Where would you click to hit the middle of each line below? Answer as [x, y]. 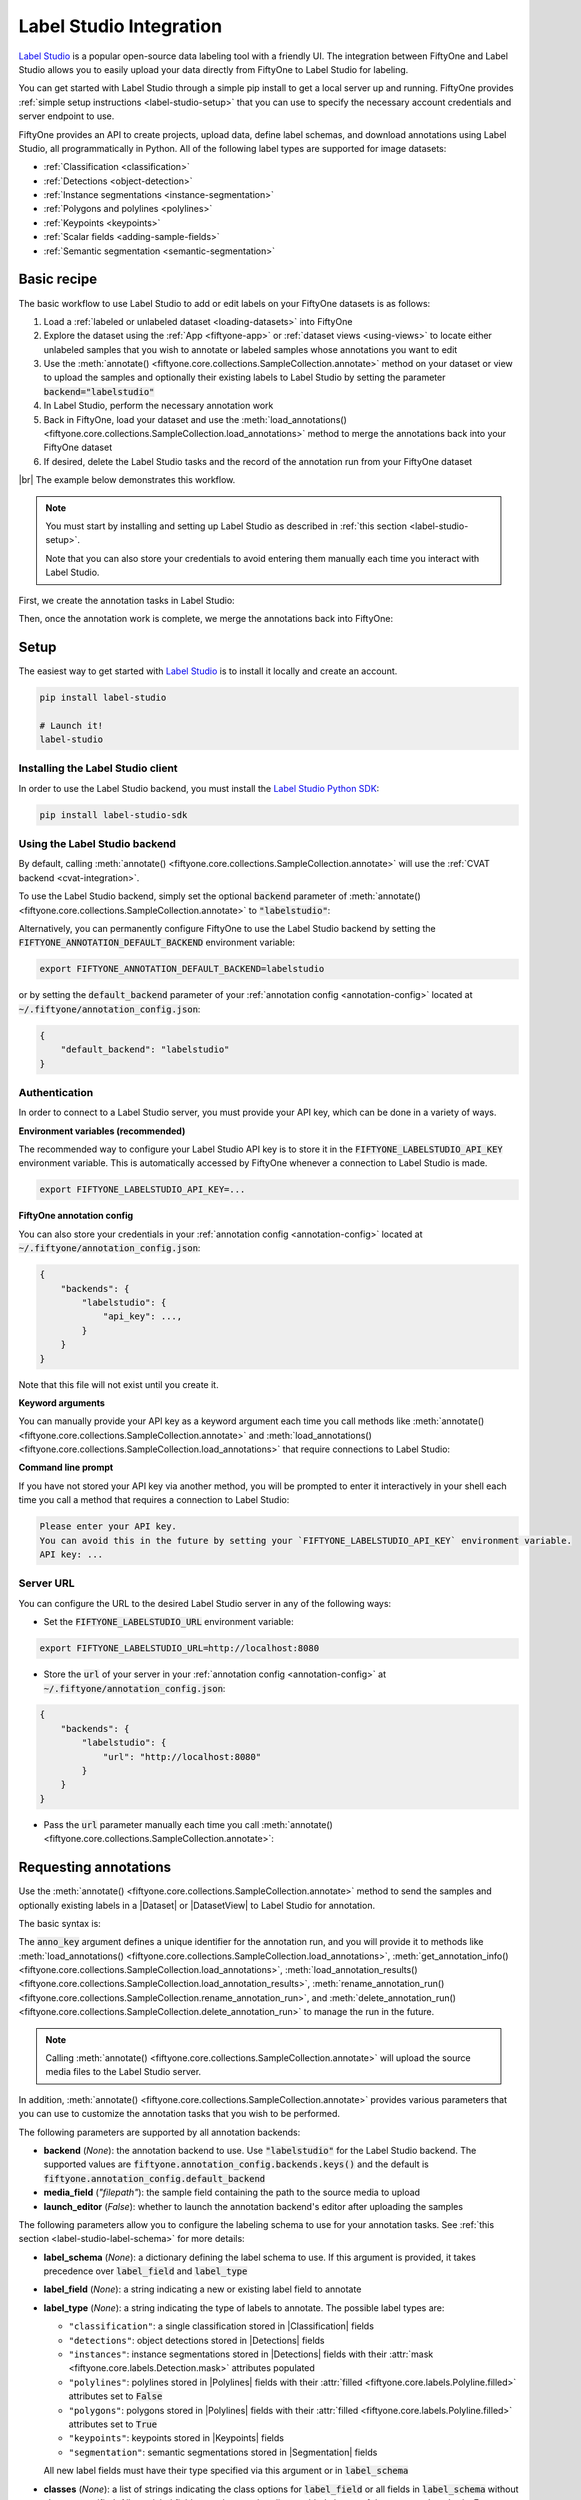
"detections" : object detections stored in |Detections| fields [196, 2340]
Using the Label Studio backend [97, 844]
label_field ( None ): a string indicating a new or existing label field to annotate [202, 2289]
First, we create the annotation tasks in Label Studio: [126, 600]
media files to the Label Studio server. [123, 2072]
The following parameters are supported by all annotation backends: [159, 2132]
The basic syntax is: [60, 1923]
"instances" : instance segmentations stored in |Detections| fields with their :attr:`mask [251, 2354]
